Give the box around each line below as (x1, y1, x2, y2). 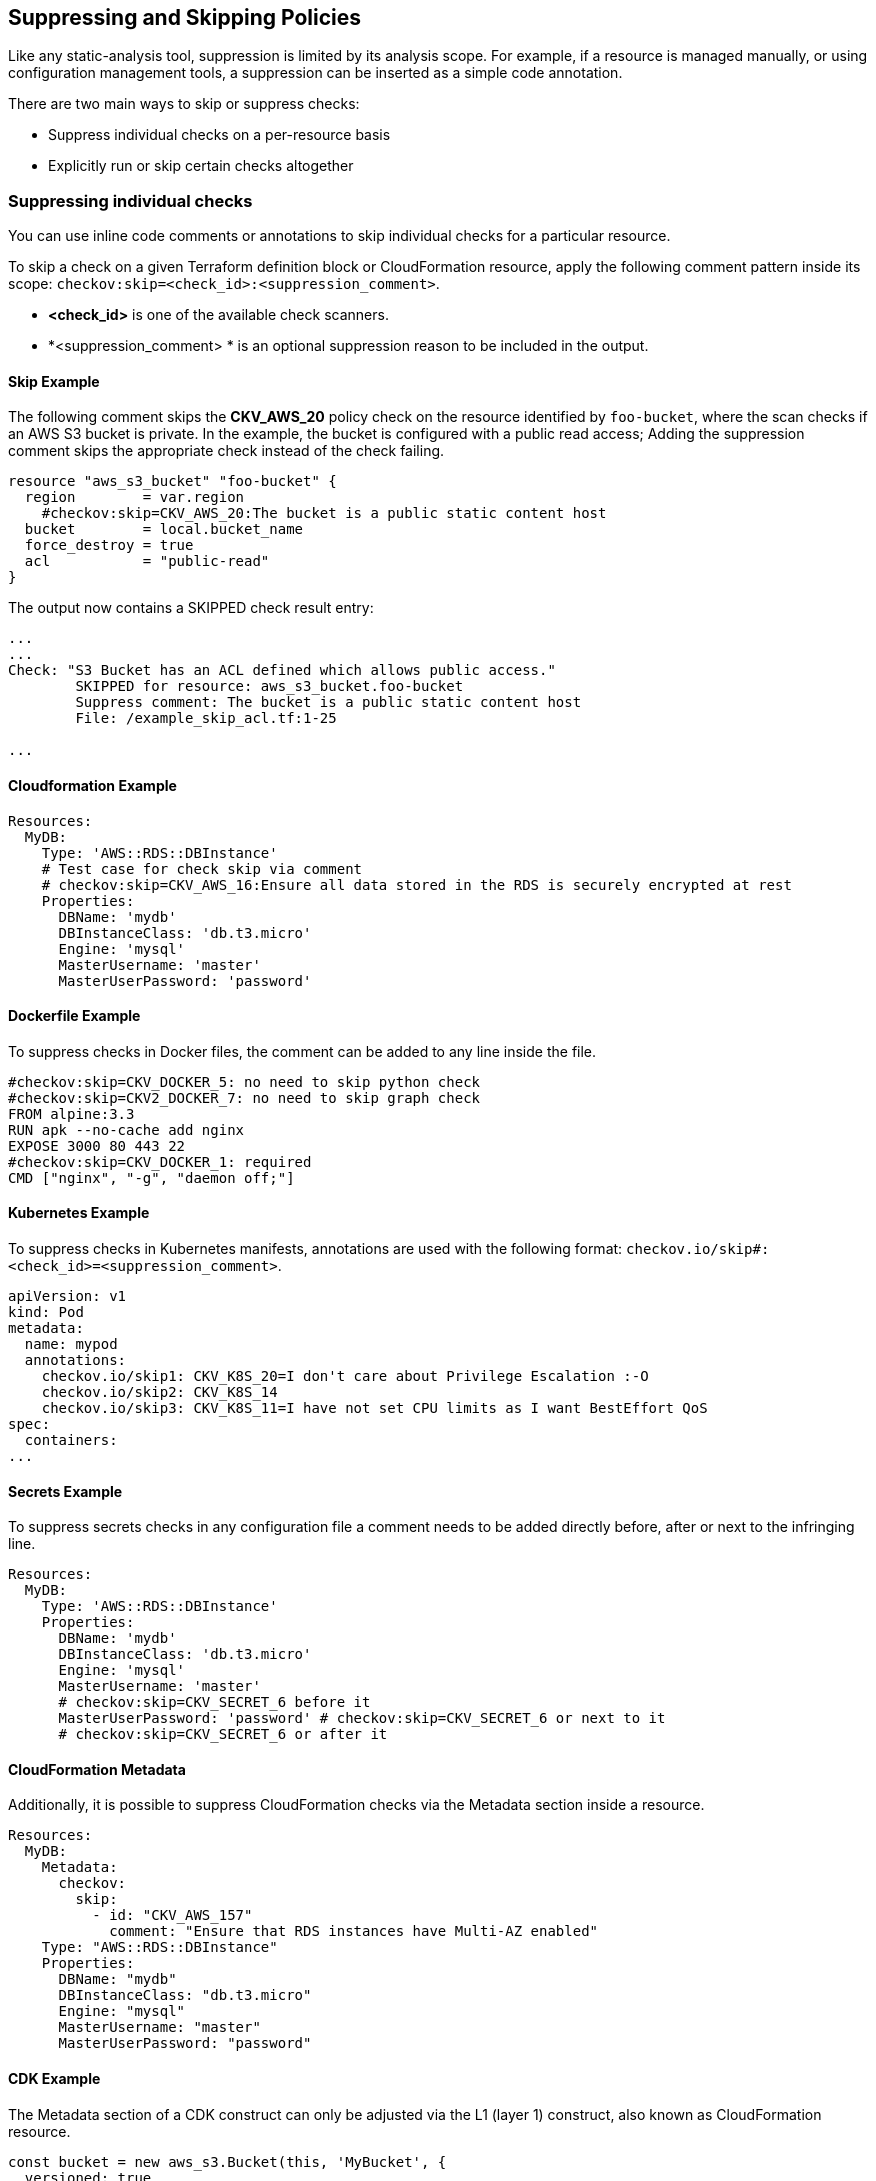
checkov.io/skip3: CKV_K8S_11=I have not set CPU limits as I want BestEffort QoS (41, 1400, 708, 1417)
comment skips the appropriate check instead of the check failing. (8, 442, 445, 460)
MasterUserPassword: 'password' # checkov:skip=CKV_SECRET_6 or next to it (58, 1710, 666, 1727)
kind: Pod (8, 1304, 84, 1321)
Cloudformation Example (8, 777, 177, 794)
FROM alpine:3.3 (8, 1105, 135, 1122)
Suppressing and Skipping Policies (8, 5, 361, 30)
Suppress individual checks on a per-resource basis (48, 126, 391, 144)
